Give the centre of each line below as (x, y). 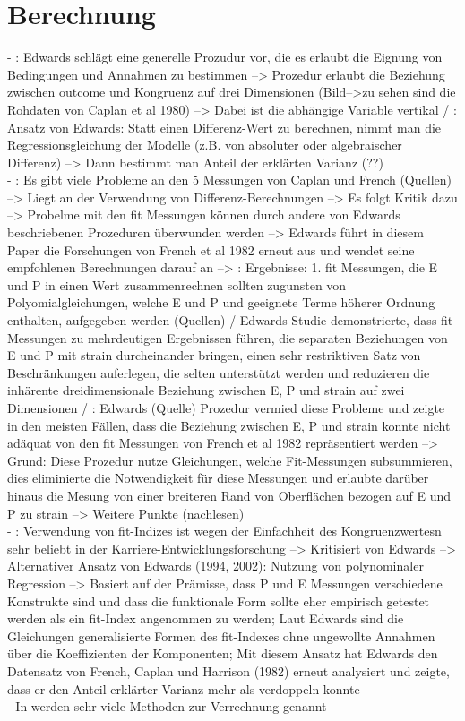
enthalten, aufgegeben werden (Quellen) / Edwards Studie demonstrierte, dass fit (230, 320)
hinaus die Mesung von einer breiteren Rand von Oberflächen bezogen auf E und (229, 495)
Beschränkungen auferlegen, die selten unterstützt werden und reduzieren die (219, 372)
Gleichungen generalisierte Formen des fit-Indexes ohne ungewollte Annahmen (221, 635)
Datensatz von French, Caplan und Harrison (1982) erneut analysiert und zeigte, (228, 670)
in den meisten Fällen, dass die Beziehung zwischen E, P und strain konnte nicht (229, 425)
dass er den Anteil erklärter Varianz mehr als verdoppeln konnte (184, 688)
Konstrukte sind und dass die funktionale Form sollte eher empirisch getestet (219, 601)
